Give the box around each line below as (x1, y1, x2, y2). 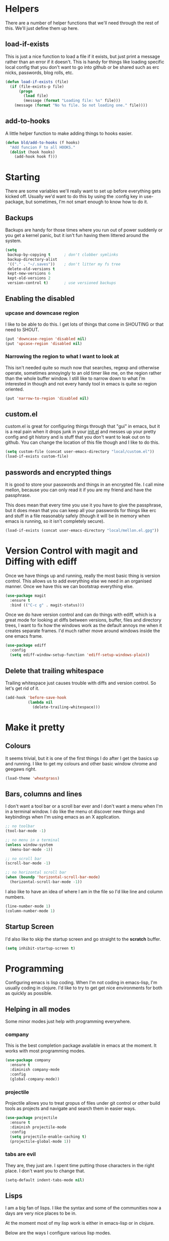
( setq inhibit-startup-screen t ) (5, 946, 76, 951)
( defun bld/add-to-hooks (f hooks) (5, 140, 80, 145)
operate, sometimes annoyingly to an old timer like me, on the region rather (5, 370, 161, 376)
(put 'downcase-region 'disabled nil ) (5, 336, 87, 341)
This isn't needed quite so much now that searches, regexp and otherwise (5, 364, 159, 370)
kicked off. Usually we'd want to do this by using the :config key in (5, 193, 143, 200)
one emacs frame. (5, 633, 43, 639)
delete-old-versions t (7, 266, 55, 272)
